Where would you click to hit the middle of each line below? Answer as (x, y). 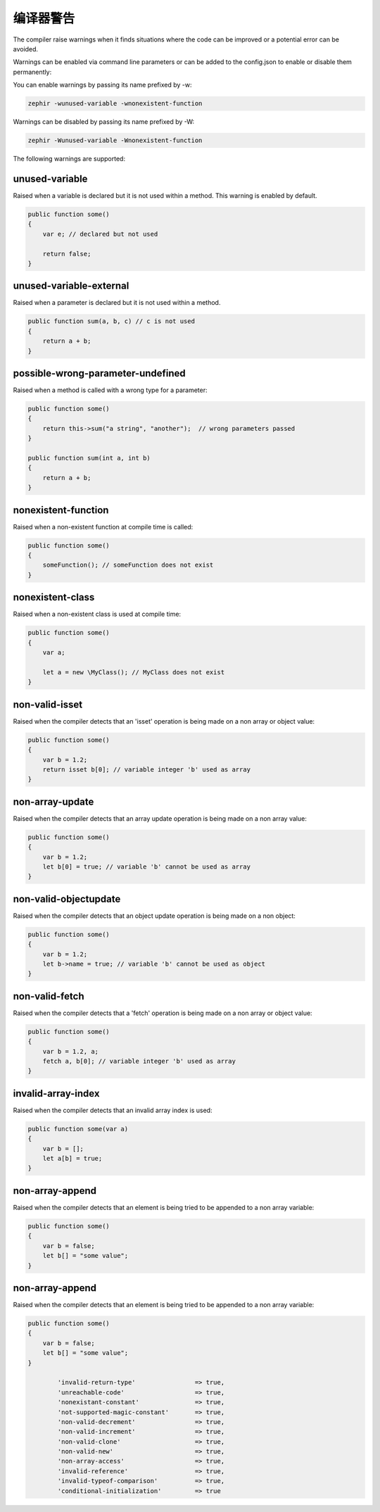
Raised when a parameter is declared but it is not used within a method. (117, 303)
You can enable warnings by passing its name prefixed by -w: (102, 85)
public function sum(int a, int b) (89, 458)
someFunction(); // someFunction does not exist (128, 565)
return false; (67, 254)
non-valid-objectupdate (67, 899)
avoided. (26, 49)
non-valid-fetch (49, 996)
